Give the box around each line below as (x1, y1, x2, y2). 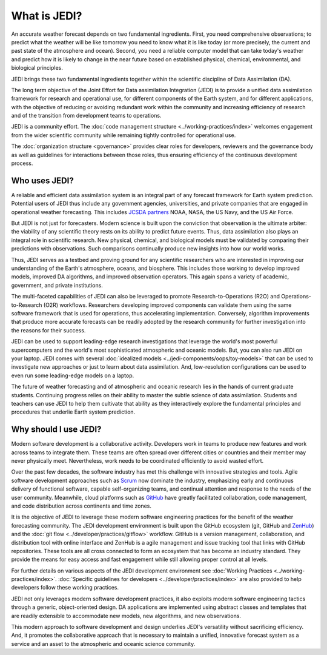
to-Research (11, 301, 42, 309)
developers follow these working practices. (11, 584, 119, 591)
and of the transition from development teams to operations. (11, 112, 162, 119)
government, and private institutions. (11, 281, 103, 289)
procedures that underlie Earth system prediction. (11, 408, 136, 415)
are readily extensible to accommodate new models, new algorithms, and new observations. (11, 612, 242, 619)
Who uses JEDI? (11, 175, 74, 186)
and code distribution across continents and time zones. (11, 502, 151, 509)
